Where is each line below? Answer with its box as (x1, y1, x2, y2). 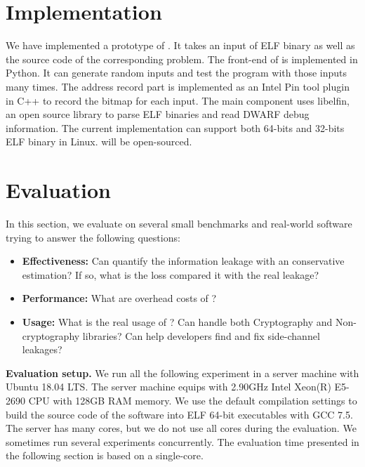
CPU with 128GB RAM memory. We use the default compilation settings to (28, 393, 357, 407)
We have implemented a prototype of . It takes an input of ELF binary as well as (6, 38, 355, 53)
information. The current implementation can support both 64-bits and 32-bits (6, 120, 345, 135)
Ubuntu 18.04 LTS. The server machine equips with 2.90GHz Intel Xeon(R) (6, 379, 331, 394)
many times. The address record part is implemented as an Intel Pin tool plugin (6, 79, 350, 93)
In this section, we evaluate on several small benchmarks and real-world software (6, 216, 352, 230)
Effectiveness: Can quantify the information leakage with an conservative (22, 254, 345, 268)
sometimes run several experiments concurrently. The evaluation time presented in (6, 434, 359, 449)
